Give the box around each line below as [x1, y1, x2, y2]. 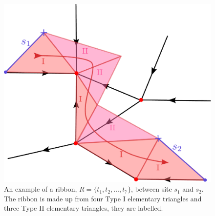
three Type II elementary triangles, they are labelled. [4, 203, 163, 213]
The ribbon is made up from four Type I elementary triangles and [4, 193, 202, 203]
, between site [131, 184, 172, 194]
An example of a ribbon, [4, 184, 77, 194]
